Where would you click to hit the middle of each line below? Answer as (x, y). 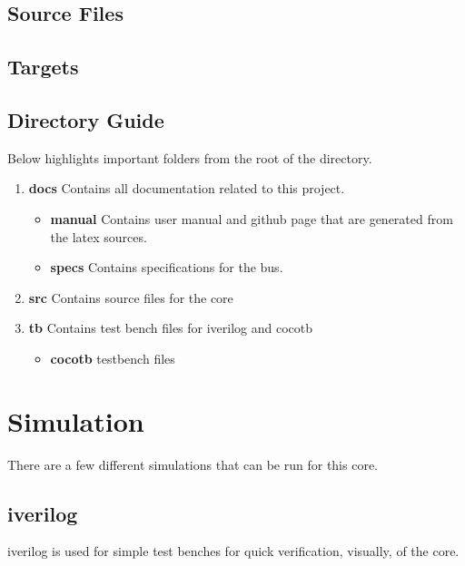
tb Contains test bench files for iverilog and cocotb (171, 328)
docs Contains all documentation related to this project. (187, 188)
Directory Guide (86, 119)
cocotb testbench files (113, 358)
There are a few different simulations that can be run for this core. (193, 464)
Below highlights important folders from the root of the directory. (190, 157)
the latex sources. (99, 236)
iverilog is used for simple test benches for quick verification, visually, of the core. (233, 551)
